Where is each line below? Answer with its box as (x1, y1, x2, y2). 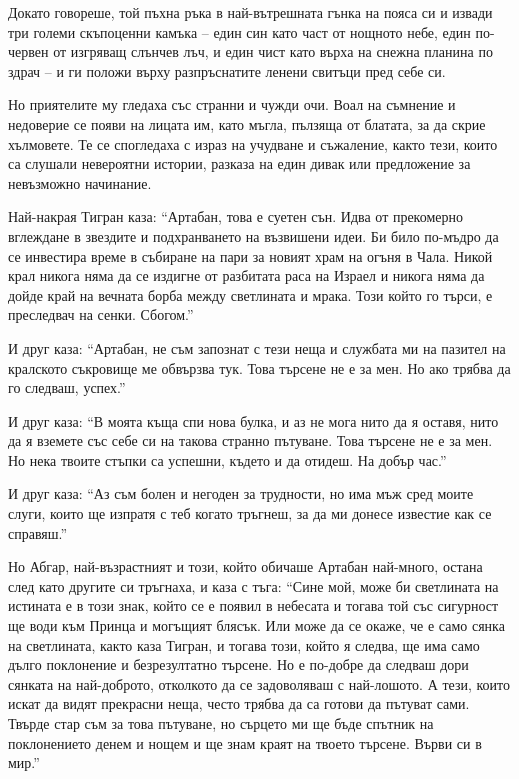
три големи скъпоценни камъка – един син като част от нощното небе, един (8, 21, 471, 42)
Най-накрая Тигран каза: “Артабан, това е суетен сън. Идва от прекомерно (8, 206, 464, 227)
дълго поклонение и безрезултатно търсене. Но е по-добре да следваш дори (8, 654, 469, 675)
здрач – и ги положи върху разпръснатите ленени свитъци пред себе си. (8, 60, 446, 81)
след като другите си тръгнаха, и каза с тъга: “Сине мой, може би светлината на (8, 575, 499, 596)
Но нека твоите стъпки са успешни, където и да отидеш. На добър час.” (8, 449, 447, 470)
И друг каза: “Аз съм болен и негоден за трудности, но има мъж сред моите (8, 483, 474, 504)
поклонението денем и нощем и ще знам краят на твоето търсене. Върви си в (8, 732, 482, 753)
